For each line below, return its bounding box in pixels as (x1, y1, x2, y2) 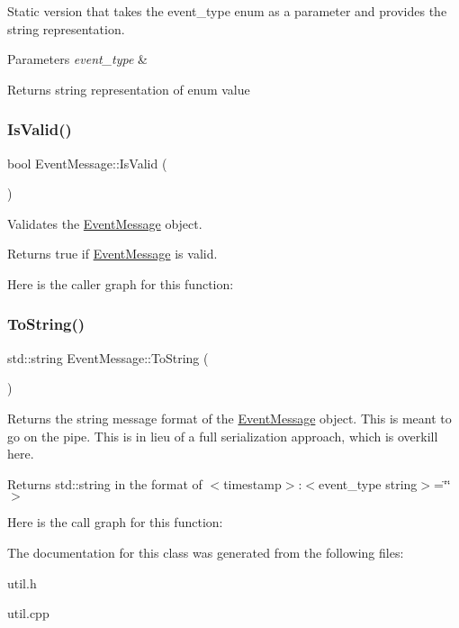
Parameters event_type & (7, 50, 148, 68)
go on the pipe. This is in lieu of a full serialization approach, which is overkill (7, 426, 438, 445)
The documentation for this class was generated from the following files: (7, 542, 404, 561)
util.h (7, 573, 37, 592)
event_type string (318, 474, 418, 493)
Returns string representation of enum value (7, 79, 250, 98)
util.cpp (7, 604, 49, 623)
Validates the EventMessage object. (7, 214, 202, 232)
